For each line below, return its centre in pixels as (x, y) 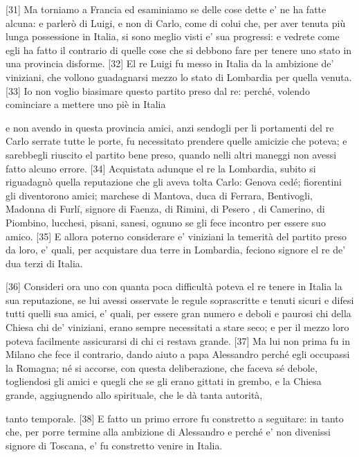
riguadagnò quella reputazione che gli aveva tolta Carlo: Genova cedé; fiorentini (174, 182)
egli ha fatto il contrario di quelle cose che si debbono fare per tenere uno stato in (179, 50)
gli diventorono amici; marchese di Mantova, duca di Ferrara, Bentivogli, (159, 195)
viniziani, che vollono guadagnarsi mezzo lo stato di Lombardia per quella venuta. (179, 77)
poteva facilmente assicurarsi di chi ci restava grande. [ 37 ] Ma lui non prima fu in (178, 340)
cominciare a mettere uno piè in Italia (86, 104)
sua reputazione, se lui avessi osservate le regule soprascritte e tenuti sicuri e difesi (180, 299)
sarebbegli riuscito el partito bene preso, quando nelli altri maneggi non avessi (171, 154)
